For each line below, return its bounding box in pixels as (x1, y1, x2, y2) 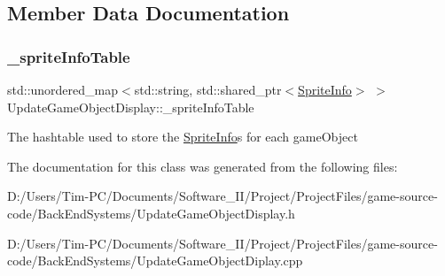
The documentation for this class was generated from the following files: (7, 157, 398, 175)
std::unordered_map (7, 80, 119, 98)
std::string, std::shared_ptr (134, 80, 282, 98)
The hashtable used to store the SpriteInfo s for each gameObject (7, 127, 358, 146)
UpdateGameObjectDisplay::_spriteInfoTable (7, 97, 254, 116)
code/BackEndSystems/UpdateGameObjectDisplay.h (7, 203, 295, 222)
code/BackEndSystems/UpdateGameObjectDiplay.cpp (7, 251, 303, 270)
